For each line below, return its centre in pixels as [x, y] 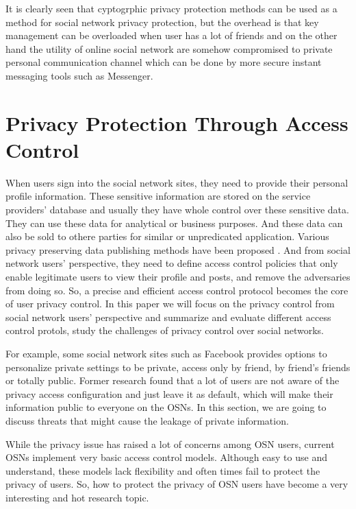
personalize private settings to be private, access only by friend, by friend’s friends [178, 367]
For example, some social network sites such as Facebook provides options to [166, 353]
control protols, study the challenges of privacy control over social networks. [165, 330]
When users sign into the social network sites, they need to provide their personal [177, 182]
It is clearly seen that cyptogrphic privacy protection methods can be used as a [171, 8]
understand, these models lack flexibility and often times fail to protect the [163, 470]
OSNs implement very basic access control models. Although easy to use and [166, 457]
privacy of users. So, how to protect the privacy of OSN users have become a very [177, 484]
